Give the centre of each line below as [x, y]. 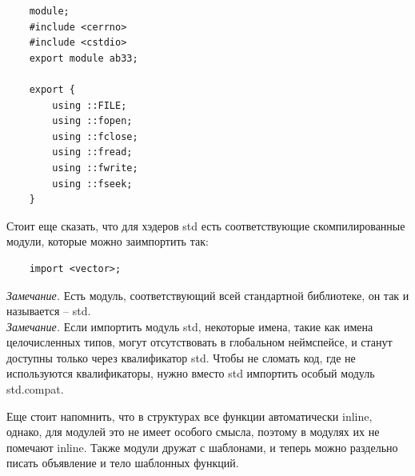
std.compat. [35, 389]
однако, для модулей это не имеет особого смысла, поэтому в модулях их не [193, 432]
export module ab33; [84, 58]
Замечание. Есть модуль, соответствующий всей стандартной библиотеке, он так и [208, 295]
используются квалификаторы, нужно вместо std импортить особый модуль [191, 373]
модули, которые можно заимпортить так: [108, 241]
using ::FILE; [90, 105]
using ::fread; [92, 152]
